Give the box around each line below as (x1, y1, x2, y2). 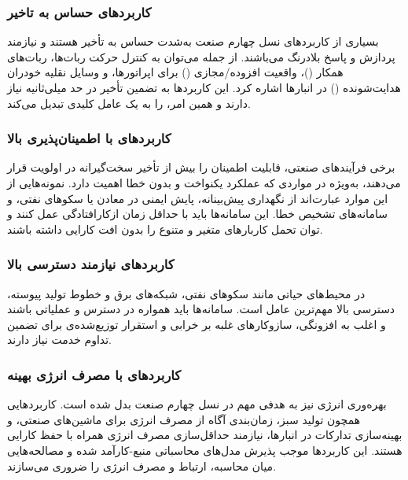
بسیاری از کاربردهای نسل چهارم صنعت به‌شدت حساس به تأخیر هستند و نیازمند (7, 33, 379, 50)
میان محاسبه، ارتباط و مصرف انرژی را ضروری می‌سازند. (7, 457, 277, 474)
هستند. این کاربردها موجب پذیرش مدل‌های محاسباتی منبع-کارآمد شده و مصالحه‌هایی (7, 441, 402, 458)
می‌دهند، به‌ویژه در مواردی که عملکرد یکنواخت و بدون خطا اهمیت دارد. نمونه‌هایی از (7, 175, 401, 190)
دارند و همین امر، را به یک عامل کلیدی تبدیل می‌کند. (7, 94, 251, 111)
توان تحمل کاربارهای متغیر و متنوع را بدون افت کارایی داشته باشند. (7, 220, 323, 237)
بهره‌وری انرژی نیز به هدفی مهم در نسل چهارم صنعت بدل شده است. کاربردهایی (7, 396, 387, 412)
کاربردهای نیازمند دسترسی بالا (7, 254, 175, 274)
